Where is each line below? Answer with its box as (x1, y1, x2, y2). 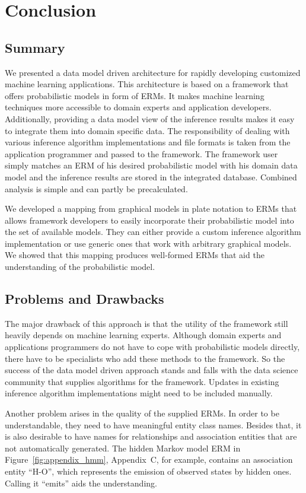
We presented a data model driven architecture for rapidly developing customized (5, 66, 301, 78)
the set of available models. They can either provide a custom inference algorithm (5, 225, 301, 238)
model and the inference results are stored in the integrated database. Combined (5, 170, 297, 183)
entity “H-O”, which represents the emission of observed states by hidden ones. (5, 465, 292, 477)
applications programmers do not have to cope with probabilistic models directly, (5, 341, 300, 353)
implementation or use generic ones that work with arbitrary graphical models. (5, 237, 292, 249)
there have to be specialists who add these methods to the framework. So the (5, 352, 285, 364)
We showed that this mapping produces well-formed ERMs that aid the (5, 249, 264, 261)
